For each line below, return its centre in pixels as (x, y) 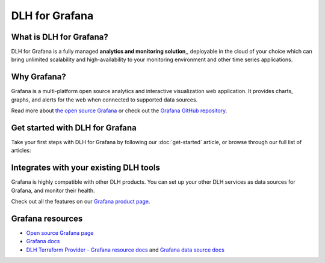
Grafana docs (43, 241)
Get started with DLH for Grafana (74, 128)
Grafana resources (47, 218)
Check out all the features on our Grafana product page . (81, 202)
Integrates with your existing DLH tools (86, 168)
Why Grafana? (39, 77)
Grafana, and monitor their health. (53, 190)
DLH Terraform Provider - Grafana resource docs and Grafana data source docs (125, 250)
